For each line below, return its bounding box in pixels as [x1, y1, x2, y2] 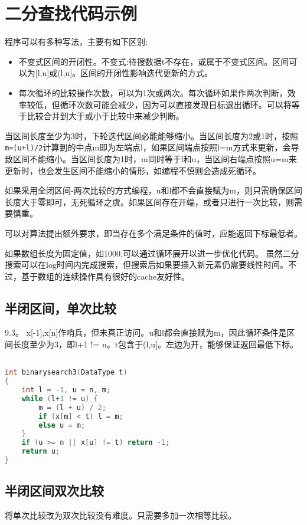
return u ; [21, 447, 60, 456]
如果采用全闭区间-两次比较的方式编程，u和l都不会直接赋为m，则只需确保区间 [5, 184, 302, 196]
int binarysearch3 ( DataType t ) [5, 368, 128, 377]
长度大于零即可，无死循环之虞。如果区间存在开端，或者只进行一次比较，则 [5, 195, 294, 208]
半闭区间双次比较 [5, 481, 104, 500]
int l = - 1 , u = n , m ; [21, 386, 111, 395]
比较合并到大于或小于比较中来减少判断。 [27, 110, 184, 122]
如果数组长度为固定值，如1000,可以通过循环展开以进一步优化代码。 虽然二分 [5, 247, 299, 259]
